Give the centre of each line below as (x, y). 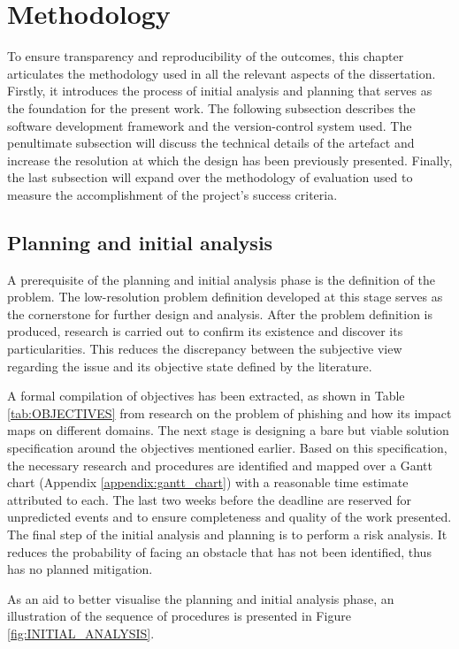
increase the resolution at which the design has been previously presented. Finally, (230, 160)
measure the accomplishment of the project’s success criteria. (172, 194)
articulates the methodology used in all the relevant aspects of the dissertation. (222, 73)
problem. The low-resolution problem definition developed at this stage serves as (225, 297)
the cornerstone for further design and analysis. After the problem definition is (220, 313)
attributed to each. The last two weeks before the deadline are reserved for (209, 499)
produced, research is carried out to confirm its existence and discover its (205, 331)
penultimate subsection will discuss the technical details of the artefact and (211, 143)
